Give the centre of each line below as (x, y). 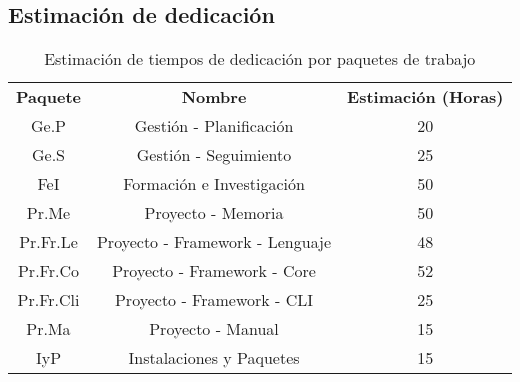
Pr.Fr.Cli (48, 300)
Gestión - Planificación (214, 126)
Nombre (214, 97)
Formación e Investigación (214, 184)
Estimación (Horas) (425, 97)
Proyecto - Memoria (214, 213)
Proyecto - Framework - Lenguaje (214, 242)
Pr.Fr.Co (48, 271)
